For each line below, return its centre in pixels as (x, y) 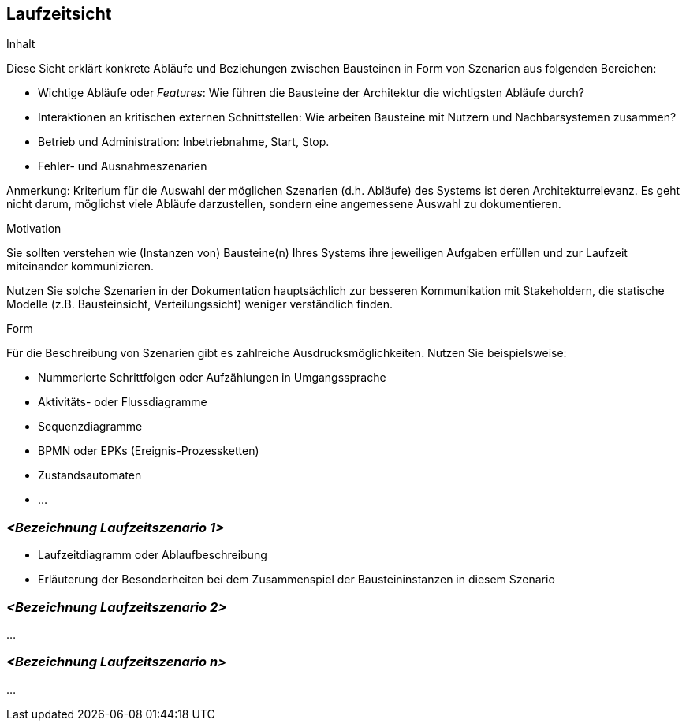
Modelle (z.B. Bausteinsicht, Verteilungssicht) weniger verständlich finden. (200, 304)
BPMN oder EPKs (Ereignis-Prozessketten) (149, 451)
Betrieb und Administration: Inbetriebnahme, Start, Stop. (184, 142)
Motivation (34, 229)
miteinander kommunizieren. (80, 267)
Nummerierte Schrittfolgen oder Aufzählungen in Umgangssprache (212, 378)
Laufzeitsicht (59, 14)
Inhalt (21, 44)
